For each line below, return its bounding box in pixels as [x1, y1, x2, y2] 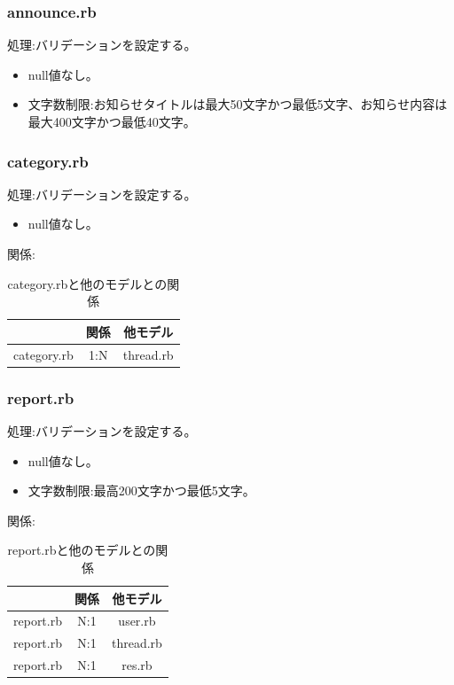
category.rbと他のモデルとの [7, 274, 168, 292]
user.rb [118, 611, 156, 630]
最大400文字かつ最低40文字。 [27, 113, 196, 130]
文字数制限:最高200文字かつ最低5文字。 [27, 481, 255, 500]
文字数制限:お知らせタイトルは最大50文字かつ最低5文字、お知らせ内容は [27, 95, 448, 113]
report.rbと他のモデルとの [7, 541, 156, 559]
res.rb [121, 656, 153, 674]
